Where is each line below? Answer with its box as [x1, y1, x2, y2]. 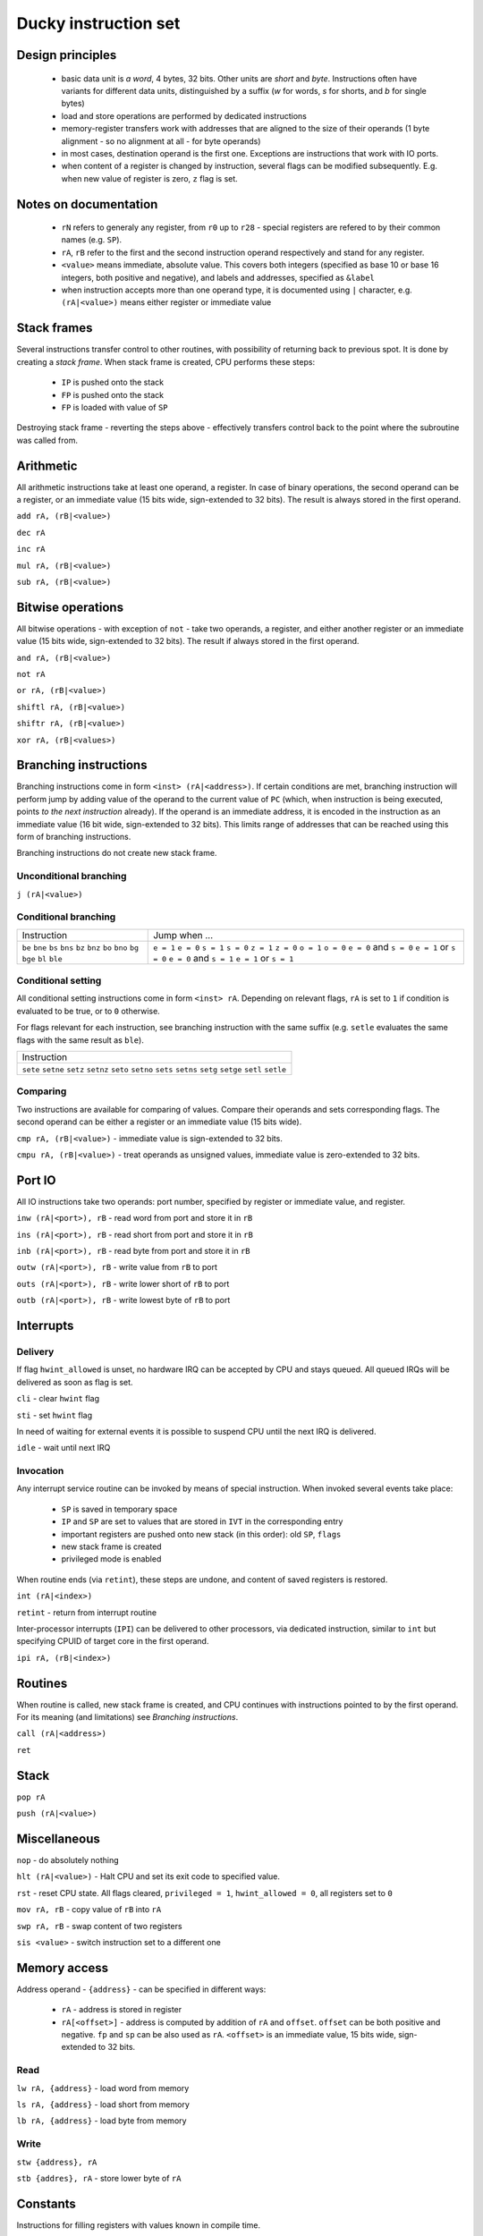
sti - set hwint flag [16, 1410, 93, 1420]
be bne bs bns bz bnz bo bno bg [21, 943, 139, 953]
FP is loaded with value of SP [61, 402, 168, 412]
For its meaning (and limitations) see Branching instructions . [16, 1712, 239, 1723]
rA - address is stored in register [61, 2004, 182, 2015]
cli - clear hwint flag [16, 1393, 100, 1404]
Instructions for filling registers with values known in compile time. [16, 2219, 261, 2231]
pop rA [16, 1791, 46, 1802]
